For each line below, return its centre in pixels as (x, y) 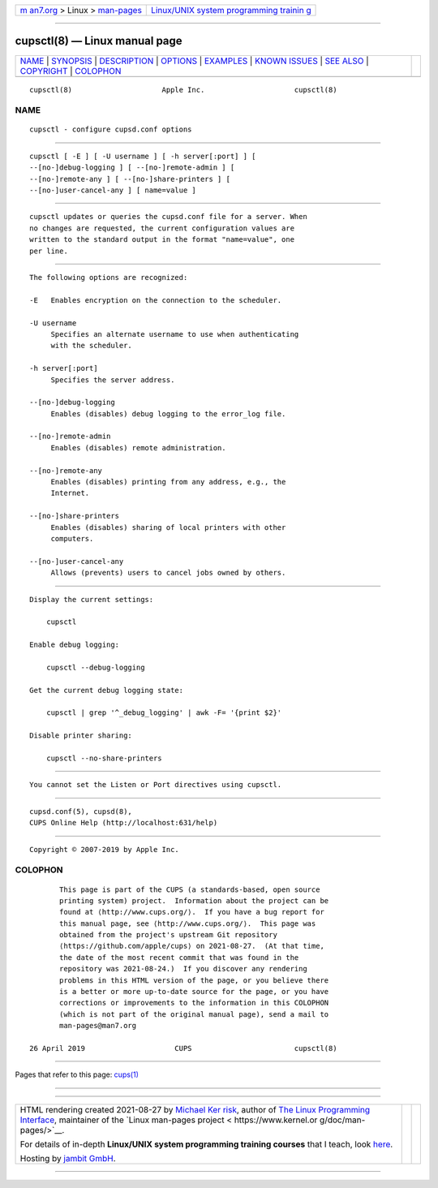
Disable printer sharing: (81, 736)
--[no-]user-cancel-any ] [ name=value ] (113, 190)
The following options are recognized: (109, 277)
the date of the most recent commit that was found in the (179, 957)
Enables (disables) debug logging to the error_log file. (168, 413)
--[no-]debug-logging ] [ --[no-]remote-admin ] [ (132, 168)
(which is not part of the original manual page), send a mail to (194, 1014)
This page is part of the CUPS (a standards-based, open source (190, 889)
